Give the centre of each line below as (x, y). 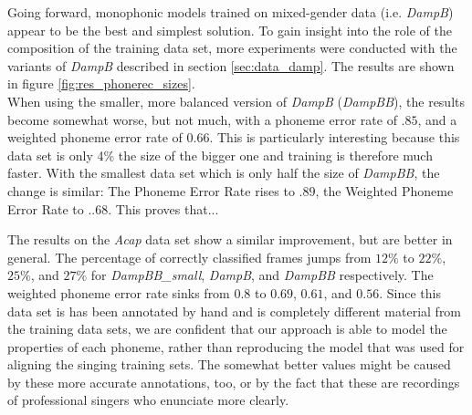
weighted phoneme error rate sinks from (119, 292)
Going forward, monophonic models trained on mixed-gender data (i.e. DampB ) (231, 12)
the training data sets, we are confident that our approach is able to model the (227, 329)
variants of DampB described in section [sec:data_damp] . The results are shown (231, 65)
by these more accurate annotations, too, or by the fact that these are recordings (234, 382)
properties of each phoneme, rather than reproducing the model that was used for (236, 346)
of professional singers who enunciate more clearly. (148, 400)
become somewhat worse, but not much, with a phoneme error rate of (202, 119)
